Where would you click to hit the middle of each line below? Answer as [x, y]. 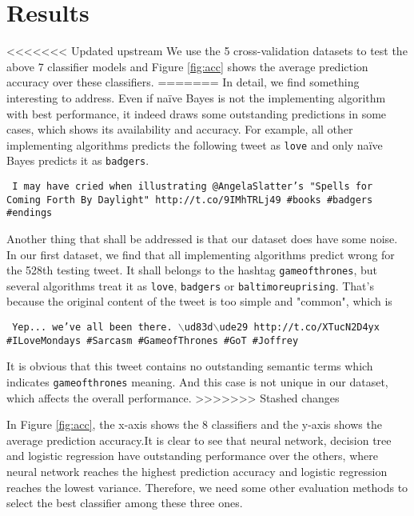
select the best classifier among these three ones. [125, 503]
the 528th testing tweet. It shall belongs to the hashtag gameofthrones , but [192, 270]
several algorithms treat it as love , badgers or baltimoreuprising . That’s [190, 285]
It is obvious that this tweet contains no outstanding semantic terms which [190, 366]
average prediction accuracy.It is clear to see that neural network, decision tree [199, 440]
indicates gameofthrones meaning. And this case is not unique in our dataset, [197, 381]
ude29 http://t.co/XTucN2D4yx [299, 328]
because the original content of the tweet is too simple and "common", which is [199, 301]
